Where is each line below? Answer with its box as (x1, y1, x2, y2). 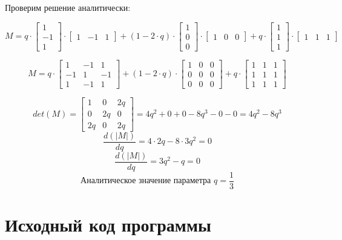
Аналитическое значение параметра (81, 177, 211, 186)
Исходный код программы (5, 212, 211, 237)
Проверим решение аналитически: (5, 1, 131, 13)
